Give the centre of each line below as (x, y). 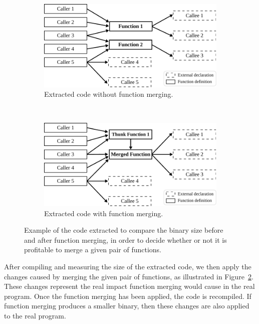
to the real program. (35, 315)
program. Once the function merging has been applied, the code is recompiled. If (128, 296)
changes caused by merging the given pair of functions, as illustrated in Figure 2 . (129, 276)
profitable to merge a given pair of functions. (93, 250)
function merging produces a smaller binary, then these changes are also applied (127, 306)
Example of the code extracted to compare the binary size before (124, 230)
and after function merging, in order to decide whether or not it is (125, 239)
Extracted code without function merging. (109, 94)
